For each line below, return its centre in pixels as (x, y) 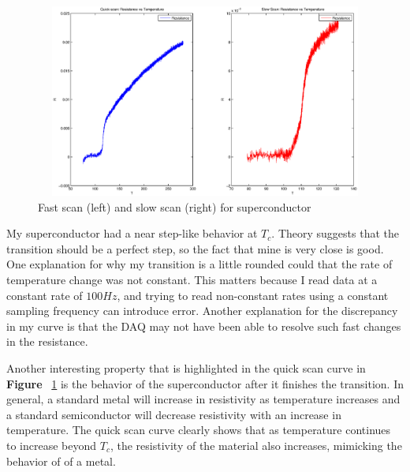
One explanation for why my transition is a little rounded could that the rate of (199, 264)
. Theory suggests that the (335, 233)
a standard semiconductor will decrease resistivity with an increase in (174, 414)
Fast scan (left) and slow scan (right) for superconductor (175, 206)
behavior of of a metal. (61, 461)
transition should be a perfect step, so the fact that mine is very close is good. (195, 248)
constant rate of (45, 295)
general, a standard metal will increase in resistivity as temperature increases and (203, 399)
